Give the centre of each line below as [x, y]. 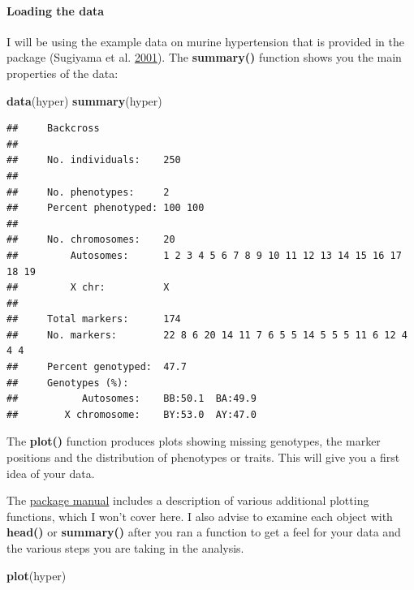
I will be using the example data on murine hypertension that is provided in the [205, 41]
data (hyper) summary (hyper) [84, 100]
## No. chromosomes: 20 [91, 240]
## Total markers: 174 [94, 319]
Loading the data [56, 10]
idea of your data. [51, 473]
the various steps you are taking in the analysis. [125, 548]
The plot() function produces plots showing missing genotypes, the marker [194, 441]
